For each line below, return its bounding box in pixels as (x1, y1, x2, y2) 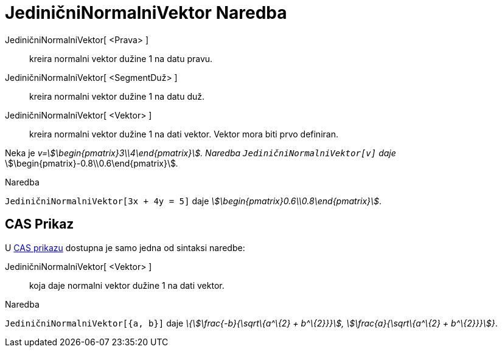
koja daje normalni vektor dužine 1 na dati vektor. (29, 280, 225, 291)
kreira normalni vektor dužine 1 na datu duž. (29, 91, 204, 102)
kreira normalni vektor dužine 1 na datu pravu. (29, 53, 213, 64)
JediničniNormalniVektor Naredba (5, 2, 287, 23)
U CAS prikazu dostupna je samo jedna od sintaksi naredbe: (5, 242, 245, 253)
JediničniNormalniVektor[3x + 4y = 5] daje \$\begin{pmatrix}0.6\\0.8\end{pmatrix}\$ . (5, 195, 382, 206)
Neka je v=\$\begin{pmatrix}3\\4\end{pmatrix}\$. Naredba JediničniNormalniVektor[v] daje (5, 147, 396, 158)
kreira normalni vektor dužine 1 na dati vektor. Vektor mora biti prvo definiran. (29, 128, 338, 139)
